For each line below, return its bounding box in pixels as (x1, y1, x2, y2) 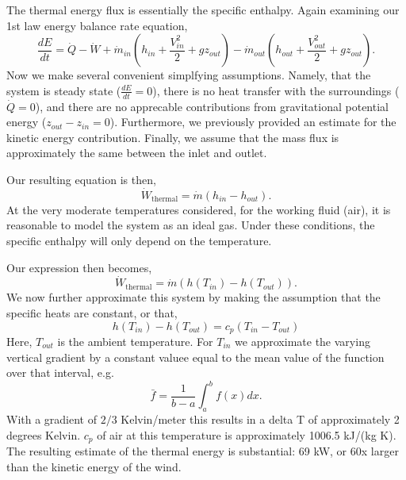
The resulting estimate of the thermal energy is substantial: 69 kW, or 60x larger (6, 443, 399, 459)
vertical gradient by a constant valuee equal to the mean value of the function (6, 348, 385, 365)
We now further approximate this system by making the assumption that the (6, 289, 381, 305)
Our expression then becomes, (6, 259, 152, 275)
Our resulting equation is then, (6, 171, 156, 187)
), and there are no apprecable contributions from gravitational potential (35, 98, 389, 114)
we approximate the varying (235, 333, 370, 350)
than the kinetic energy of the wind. (6, 458, 182, 474)
